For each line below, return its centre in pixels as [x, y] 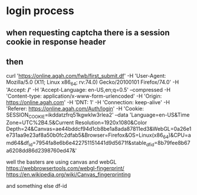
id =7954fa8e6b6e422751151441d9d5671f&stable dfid [91, 143]
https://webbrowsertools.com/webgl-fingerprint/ [65, 168]
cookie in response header [56, 42]
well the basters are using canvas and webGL [61, 162]
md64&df [18, 143]
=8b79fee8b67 [172, 143]
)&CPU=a [180, 135]
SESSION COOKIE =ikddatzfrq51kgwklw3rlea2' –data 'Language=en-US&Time [98, 115]
